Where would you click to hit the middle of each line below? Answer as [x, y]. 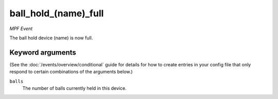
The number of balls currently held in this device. [74, 88]
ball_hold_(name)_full [57, 13]
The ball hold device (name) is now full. [51, 38]
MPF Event [21, 29]
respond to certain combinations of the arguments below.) [71, 72]
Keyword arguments [43, 52]
